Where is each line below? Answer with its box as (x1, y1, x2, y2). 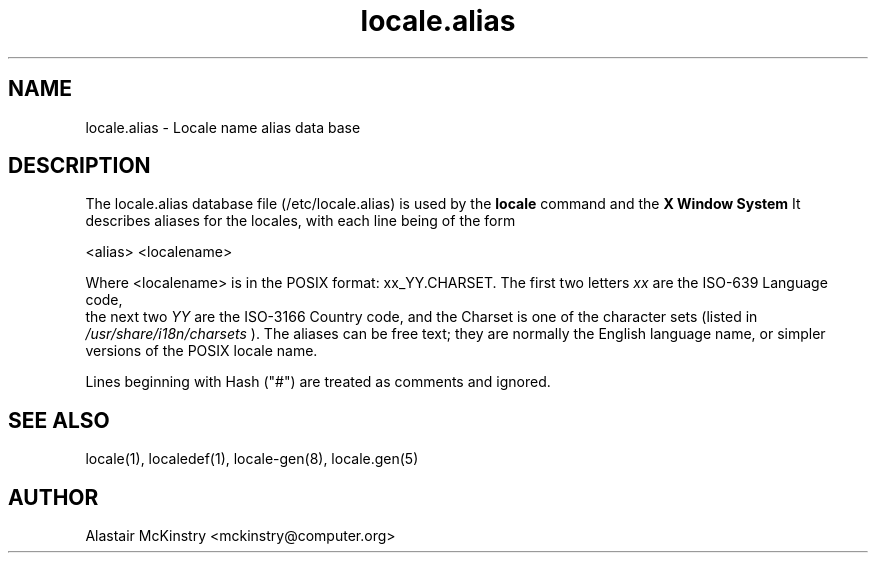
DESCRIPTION (8, 153, 151, 179)
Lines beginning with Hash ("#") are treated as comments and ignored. (85, 373, 551, 391)
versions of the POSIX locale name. (85, 342, 318, 360)
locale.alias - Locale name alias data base (85, 118, 361, 136)
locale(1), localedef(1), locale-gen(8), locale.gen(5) (85, 450, 419, 468)
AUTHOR (8, 484, 99, 510)
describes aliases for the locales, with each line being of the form (85, 212, 516, 230)
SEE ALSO (8, 407, 110, 433)
